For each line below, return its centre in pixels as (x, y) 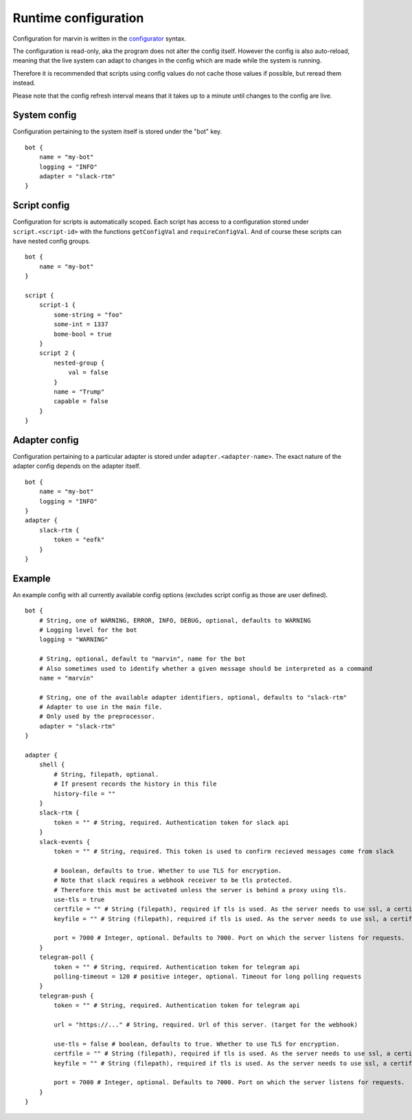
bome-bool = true (83, 334)
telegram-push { (66, 995)
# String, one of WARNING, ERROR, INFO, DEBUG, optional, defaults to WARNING (175, 620)
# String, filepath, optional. (106, 774)
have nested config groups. (51, 241)
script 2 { (57, 353)
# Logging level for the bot (88, 630)
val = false (88, 373)
